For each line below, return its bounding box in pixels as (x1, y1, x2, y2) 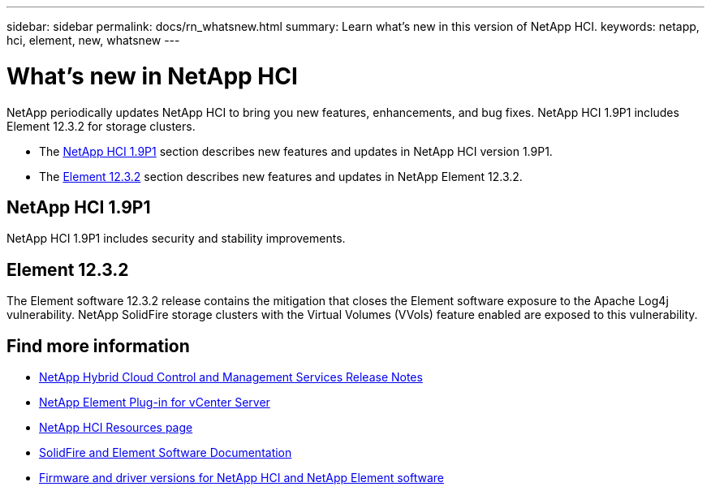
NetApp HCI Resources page (39, 420, 193, 435)
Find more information (6, 335, 190, 356)
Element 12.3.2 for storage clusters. (6, 118, 196, 133)
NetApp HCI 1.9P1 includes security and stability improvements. (6, 231, 346, 246)
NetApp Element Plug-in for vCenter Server (39, 395, 270, 410)
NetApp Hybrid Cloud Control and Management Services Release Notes (39, 370, 423, 385)
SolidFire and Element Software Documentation (39, 446, 292, 460)
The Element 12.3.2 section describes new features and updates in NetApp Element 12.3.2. (39, 169, 523, 183)
